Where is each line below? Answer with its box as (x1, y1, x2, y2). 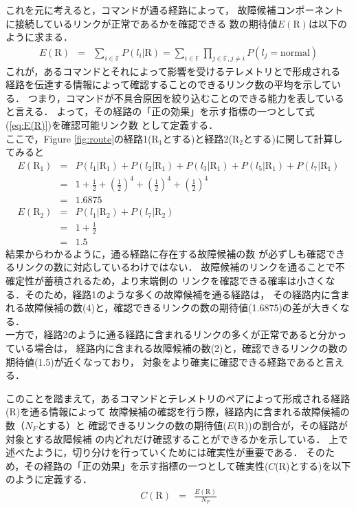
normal (280, 48, 310, 58)
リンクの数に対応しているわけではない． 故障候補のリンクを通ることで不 (14, 260, 345, 274)
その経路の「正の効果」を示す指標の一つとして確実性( (24, 458, 269, 472)
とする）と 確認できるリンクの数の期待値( (37, 417, 227, 432)
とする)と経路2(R (162, 131, 240, 145)
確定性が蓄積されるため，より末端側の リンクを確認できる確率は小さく (5, 273, 326, 287)
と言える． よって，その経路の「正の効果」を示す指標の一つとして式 (5, 104, 315, 118)
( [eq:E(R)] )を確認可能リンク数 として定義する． (5, 117, 219, 132)
